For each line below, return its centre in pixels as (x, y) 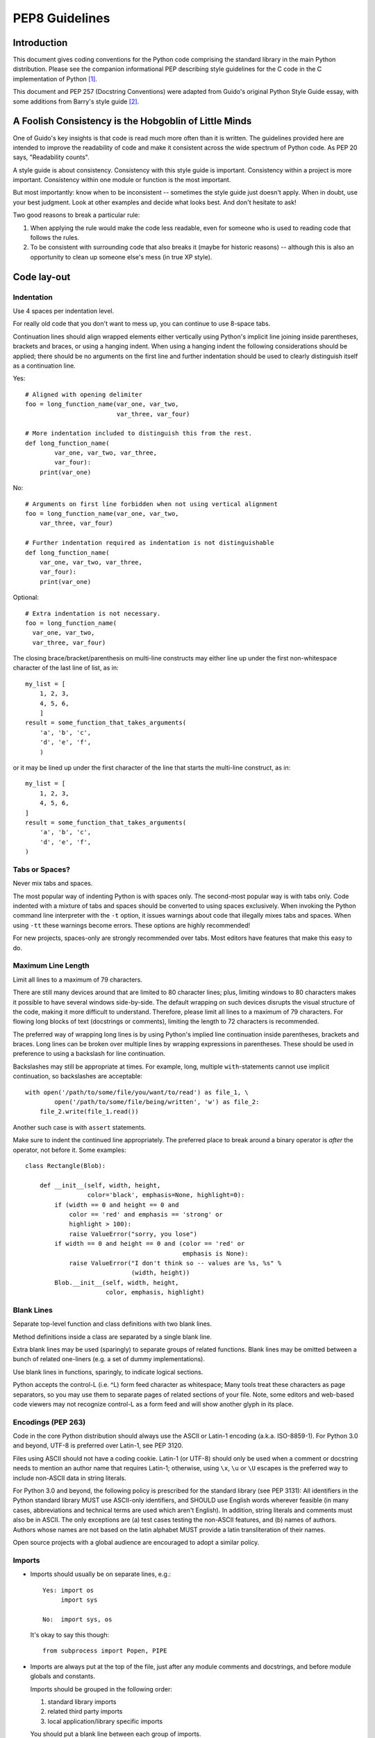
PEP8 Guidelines (61, 18)
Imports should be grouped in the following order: (101, 1689)
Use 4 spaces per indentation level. (64, 311)
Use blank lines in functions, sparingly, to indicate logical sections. (108, 1372)
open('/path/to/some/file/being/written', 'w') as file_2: (157, 1102)
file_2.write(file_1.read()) (89, 1112)
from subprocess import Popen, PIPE (105, 1651)
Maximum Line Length (51, 966)
